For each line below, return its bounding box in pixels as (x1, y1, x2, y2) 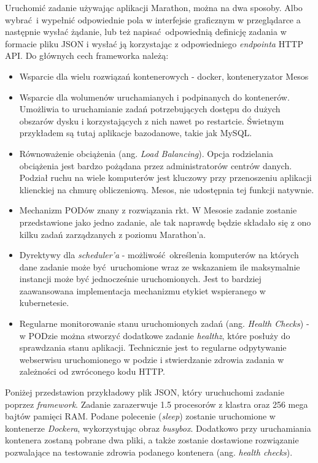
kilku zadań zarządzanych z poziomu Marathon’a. (19, 228, 206, 240)
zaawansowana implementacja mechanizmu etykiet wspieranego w (19, 284, 266, 297)
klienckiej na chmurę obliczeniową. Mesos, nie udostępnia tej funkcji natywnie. (19, 183, 314, 196)
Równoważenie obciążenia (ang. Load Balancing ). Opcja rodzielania (19, 147, 274, 159)
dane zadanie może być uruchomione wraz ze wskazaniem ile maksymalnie (19, 260, 300, 273)
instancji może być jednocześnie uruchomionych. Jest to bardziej (19, 272, 262, 285)
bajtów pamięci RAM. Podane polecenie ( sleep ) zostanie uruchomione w (5, 410, 276, 423)
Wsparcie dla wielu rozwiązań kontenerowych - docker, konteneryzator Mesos (19, 69, 309, 82)
